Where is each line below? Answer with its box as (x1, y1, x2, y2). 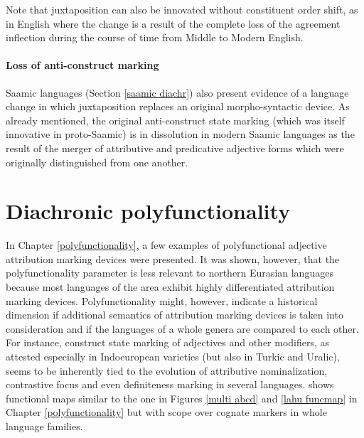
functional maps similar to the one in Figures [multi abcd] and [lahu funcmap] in (6, 390, 358, 405)
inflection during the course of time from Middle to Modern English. (6, 30, 304, 45)
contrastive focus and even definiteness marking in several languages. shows (6, 377, 334, 392)
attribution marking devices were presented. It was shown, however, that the (6, 251, 340, 266)
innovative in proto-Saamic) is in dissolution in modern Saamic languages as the (6, 127, 355, 141)
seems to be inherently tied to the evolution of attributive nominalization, (6, 363, 328, 378)
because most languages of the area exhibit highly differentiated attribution (6, 279, 335, 294)
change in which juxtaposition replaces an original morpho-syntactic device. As (6, 99, 350, 114)
